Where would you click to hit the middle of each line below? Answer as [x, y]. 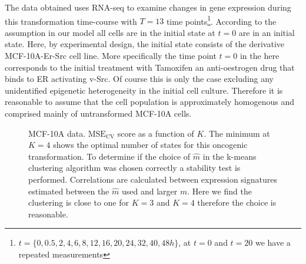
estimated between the [69, 191]
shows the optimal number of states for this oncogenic [150, 145]
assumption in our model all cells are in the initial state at [110, 32]
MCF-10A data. [57, 133]
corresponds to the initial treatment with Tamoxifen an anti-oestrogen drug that [150, 67]
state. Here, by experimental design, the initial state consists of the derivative [144, 44]
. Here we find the [219, 191]
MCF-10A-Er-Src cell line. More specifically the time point [111, 56]
